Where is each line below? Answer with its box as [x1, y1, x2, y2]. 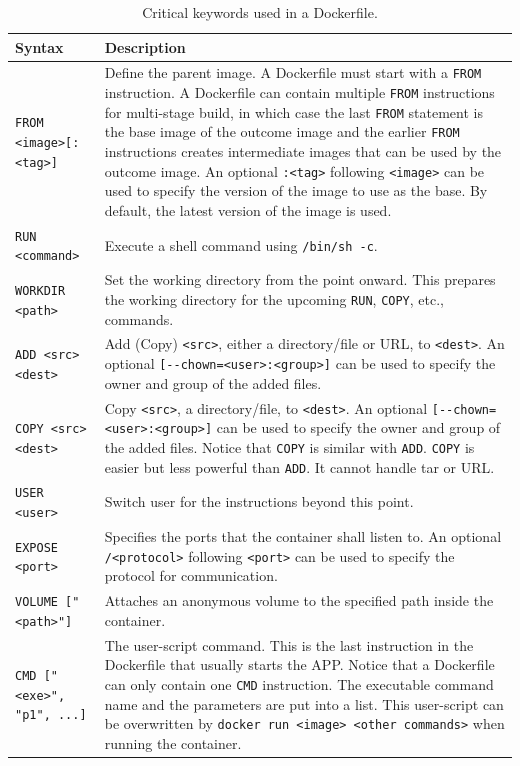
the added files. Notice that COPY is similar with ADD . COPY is [104, 436, 475, 457]
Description [104, 36, 186, 57]
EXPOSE [15, 540, 58, 555]
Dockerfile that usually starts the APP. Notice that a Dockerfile [104, 654, 495, 675]
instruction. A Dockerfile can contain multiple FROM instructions [104, 82, 495, 103]
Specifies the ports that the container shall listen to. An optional [104, 526, 502, 546]
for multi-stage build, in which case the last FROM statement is [104, 101, 483, 122]
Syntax [15, 36, 64, 57]
